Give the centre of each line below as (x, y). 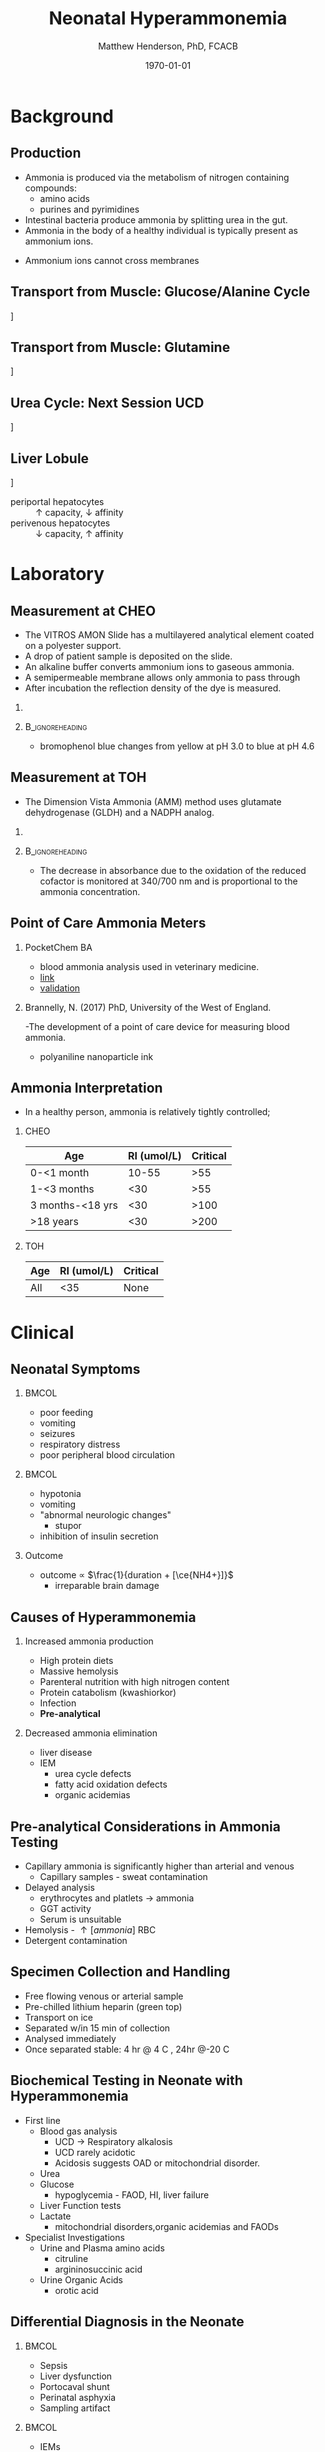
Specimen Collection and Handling (120, 1972)
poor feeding (66, 1413)
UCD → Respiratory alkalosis (113, 2141)
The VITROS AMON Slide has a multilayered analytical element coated (169, 635)
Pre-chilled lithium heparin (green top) (103, 2006)
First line (42, 2120)
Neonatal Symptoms (75, 1369)
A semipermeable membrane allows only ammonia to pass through (162, 677)
